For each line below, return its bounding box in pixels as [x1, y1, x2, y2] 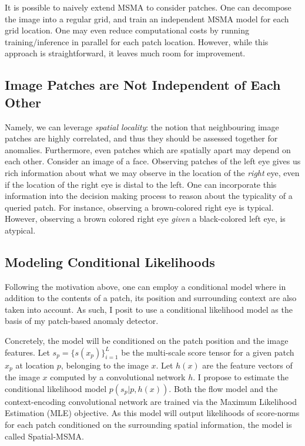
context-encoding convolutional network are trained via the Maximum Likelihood [5, 395, 297, 407]
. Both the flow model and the [169, 382, 278, 394]
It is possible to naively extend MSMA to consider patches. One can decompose [5, 1, 291, 13]
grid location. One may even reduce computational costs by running [5, 24, 250, 36]
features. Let [5, 346, 50, 358]
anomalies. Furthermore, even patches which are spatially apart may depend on [5, 143, 291, 156]
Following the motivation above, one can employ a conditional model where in [5, 280, 286, 292]
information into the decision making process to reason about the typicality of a [5, 190, 293, 202]
